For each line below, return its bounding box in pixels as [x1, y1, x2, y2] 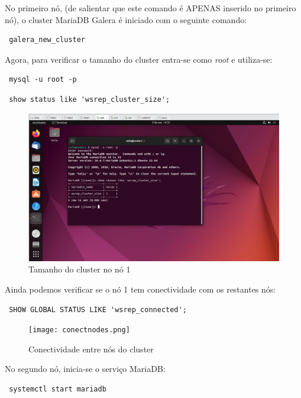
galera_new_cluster [9, 36, 86, 44]
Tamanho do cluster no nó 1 [28, 263, 131, 275]
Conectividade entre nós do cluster [28, 342, 154, 355]
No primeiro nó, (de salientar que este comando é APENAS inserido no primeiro [5, 2, 296, 14]
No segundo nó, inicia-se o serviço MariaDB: [5, 362, 166, 375]
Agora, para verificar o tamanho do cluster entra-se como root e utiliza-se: [5, 53, 273, 65]
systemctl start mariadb [9, 385, 106, 394]
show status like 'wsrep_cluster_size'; [9, 95, 170, 104]
